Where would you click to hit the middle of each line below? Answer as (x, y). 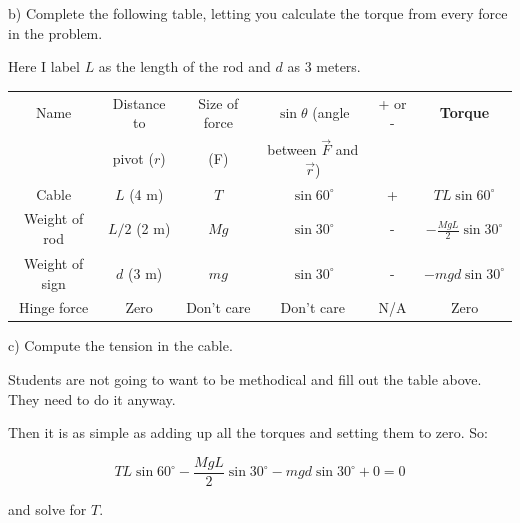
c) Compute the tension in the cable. (120, 345)
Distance (139, 102)
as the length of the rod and (184, 66)
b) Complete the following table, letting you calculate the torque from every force (258, 13)
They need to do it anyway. (92, 398)
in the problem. (55, 32)
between (292, 149)
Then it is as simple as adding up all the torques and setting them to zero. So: (248, 432)
